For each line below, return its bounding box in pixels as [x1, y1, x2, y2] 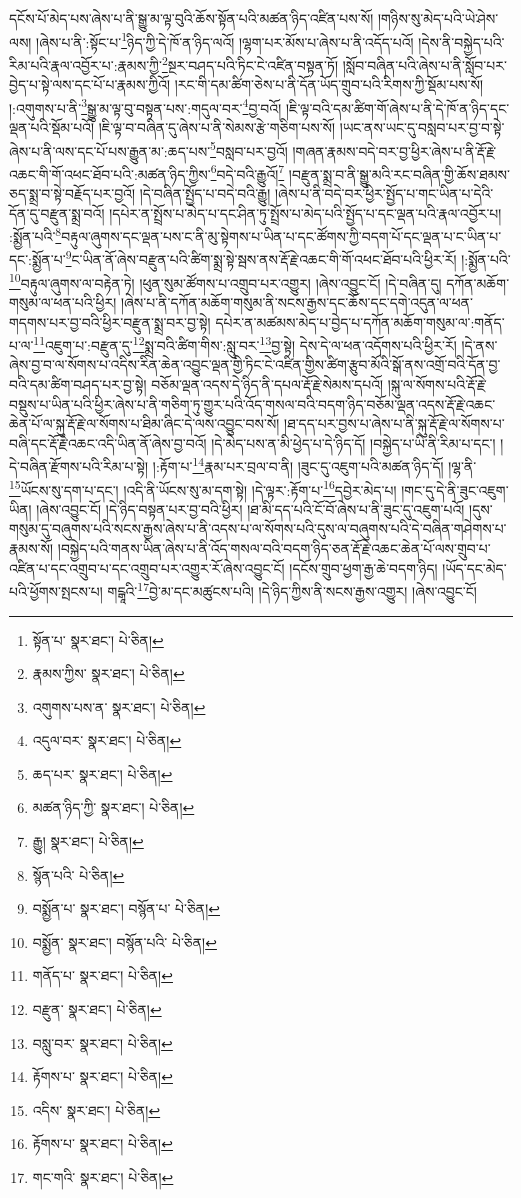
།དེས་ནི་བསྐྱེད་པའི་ [418, 31, 505, 52]
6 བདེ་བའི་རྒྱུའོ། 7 [210, 160, 285, 184]
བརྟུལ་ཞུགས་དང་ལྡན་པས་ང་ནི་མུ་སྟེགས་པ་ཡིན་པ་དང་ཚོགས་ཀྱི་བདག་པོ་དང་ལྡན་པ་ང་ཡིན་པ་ [61, 225, 502, 246]
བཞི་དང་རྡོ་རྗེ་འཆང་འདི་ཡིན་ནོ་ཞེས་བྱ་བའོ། [9, 432, 207, 453]
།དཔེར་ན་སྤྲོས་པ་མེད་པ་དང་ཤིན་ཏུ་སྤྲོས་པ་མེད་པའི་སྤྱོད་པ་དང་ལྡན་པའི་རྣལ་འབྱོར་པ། [109, 202, 502, 223]
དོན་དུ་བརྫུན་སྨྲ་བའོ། [9, 202, 105, 223]
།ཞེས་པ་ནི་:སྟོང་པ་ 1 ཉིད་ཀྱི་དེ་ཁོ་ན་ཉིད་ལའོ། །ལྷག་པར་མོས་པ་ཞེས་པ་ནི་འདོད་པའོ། [36, 28, 414, 52]
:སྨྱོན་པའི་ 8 [9, 223, 62, 246]
